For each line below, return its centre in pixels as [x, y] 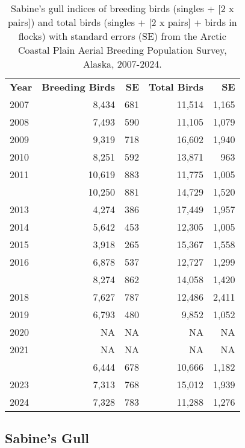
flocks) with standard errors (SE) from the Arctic [122, 36]
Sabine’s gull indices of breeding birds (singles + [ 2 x [123, 8]
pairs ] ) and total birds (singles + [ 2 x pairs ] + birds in [122, 22]
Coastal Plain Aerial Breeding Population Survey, [122, 50]
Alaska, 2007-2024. [122, 64]
